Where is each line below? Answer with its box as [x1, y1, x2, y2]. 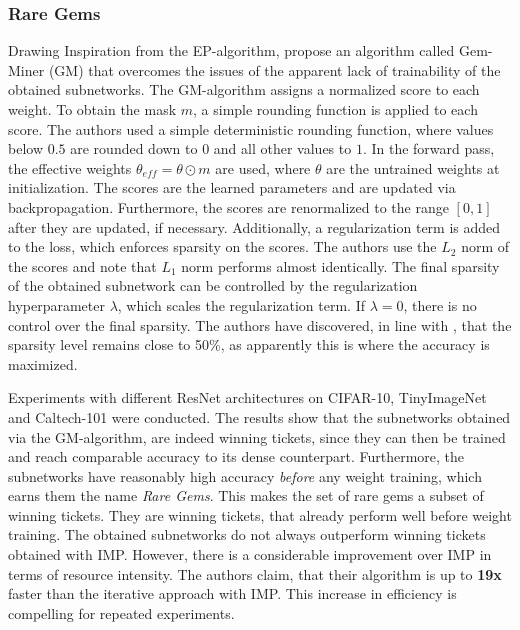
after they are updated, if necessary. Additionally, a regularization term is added [8, 216, 501, 237]
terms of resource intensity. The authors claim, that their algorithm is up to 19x [8, 563, 502, 584]
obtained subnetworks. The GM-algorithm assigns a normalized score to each [8, 79, 480, 100]
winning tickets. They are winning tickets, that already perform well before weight [8, 504, 512, 525]
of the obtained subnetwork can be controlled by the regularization [8, 275, 418, 296]
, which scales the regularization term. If [117, 294, 366, 315]
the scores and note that [8, 255, 157, 276]
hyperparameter [8, 294, 105, 315]
